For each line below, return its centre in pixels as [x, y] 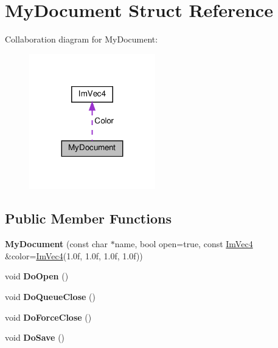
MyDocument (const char [57, 244]
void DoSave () [35, 337]
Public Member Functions [88, 218]
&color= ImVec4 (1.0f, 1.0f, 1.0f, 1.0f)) [74, 255]
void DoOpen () [37, 276]
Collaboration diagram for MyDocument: [82, 39]
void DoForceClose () [48, 317]
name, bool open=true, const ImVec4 [184, 244]
